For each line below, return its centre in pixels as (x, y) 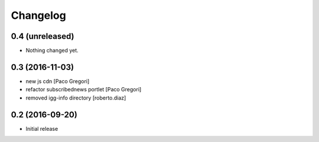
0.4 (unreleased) (43, 36)
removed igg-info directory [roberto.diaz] (76, 98)
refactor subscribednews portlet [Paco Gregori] (84, 90)
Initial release (42, 128)
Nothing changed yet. (52, 51)
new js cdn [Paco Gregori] (58, 81)
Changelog (38, 15)
